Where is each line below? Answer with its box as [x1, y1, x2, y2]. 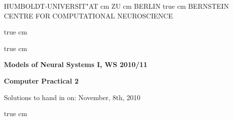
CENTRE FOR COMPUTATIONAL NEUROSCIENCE [4, 10, 173, 20]
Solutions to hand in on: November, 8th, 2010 [4, 92, 141, 102]
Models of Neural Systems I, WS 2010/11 [4, 59, 148, 69]
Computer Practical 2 [4, 75, 79, 86]
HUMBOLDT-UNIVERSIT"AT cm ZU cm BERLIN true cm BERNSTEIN [4, 1, 229, 11]
